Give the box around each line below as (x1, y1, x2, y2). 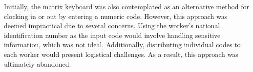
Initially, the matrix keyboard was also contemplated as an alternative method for (4, 1, 250, 11)
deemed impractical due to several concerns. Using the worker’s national (4, 20, 220, 31)
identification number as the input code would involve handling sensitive (4, 30, 221, 40)
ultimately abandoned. (4, 58, 71, 69)
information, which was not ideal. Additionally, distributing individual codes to (4, 39, 241, 50)
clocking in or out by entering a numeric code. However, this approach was (4, 11, 228, 21)
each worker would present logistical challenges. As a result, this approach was (4, 49, 238, 59)
